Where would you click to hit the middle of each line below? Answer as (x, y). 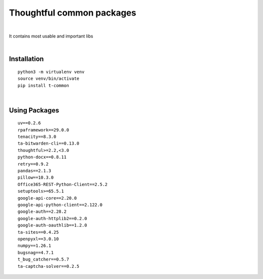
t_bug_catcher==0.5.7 (43, 260)
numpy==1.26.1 (34, 246)
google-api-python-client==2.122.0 (60, 205)
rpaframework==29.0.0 (43, 130)
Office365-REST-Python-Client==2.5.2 (63, 184)
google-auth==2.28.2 (42, 212)
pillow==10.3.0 (36, 177)
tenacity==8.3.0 (37, 137)
